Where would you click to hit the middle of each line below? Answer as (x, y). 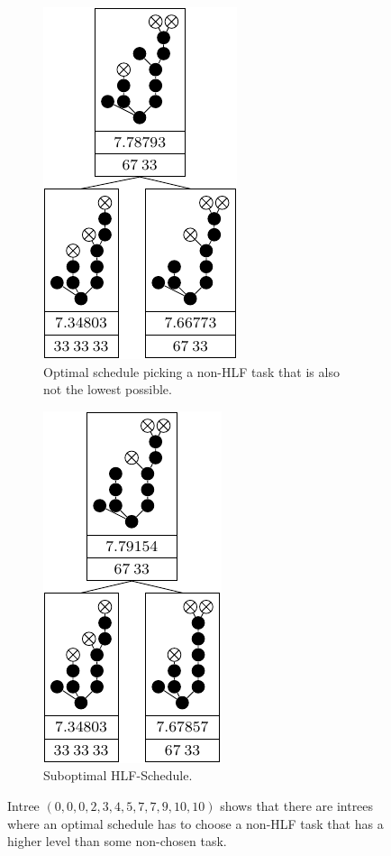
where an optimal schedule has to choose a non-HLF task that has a (195, 823)
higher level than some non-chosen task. (117, 841)
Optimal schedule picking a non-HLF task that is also (191, 371)
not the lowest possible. (108, 389)
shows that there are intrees (297, 805)
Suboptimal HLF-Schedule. (118, 775)
